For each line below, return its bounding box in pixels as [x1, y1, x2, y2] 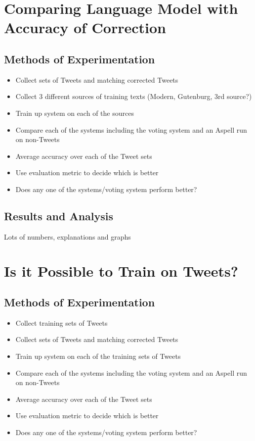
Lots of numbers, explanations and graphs [4, 231, 131, 242]
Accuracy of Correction [4, 17, 166, 38]
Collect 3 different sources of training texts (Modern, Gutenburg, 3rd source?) [15, 91, 252, 101]
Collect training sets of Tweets [15, 317, 108, 328]
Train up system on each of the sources [15, 107, 134, 118]
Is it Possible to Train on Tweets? [4, 260, 238, 281]
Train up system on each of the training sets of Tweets [15, 351, 181, 361]
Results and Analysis [4, 208, 114, 223]
